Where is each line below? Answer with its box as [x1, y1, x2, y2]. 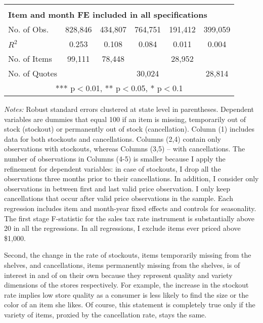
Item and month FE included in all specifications [8, 9, 207, 20]
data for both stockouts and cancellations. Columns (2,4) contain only [4, 133, 221, 144]
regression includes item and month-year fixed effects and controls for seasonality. [4, 203, 256, 213]
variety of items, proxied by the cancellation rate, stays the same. [4, 309, 207, 319]
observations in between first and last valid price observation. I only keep [4, 183, 230, 193]
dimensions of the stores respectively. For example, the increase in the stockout [4, 279, 249, 290]
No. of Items [8, 53, 52, 64]
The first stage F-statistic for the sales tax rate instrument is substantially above [4, 213, 254, 223]
